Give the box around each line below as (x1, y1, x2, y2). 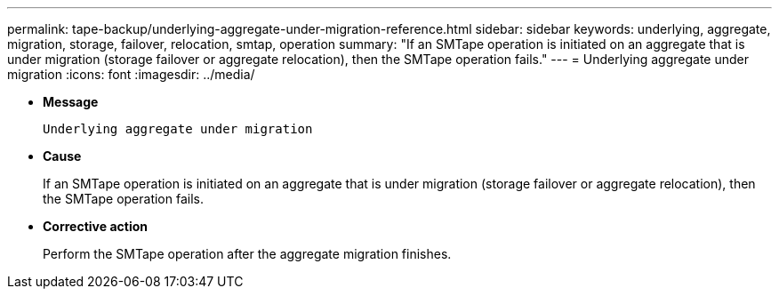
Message (43, 94, 99, 109)
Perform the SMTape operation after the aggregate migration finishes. (43, 246, 452, 261)
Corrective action (43, 219, 148, 234)
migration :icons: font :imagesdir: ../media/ (7, 67, 255, 82)
